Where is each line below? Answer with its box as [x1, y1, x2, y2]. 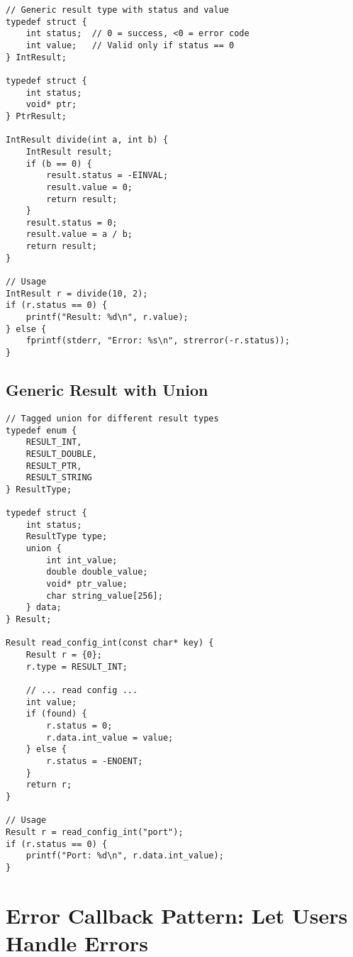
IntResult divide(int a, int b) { [6, 135, 169, 145]
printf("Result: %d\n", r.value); [26, 312, 189, 323]
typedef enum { [6, 425, 77, 436]
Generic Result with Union [6, 379, 208, 401]
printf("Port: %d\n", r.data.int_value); [26, 851, 224, 861]
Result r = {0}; [26, 650, 103, 660]
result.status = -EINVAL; [46, 170, 169, 181]
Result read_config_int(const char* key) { [6, 638, 214, 648]
